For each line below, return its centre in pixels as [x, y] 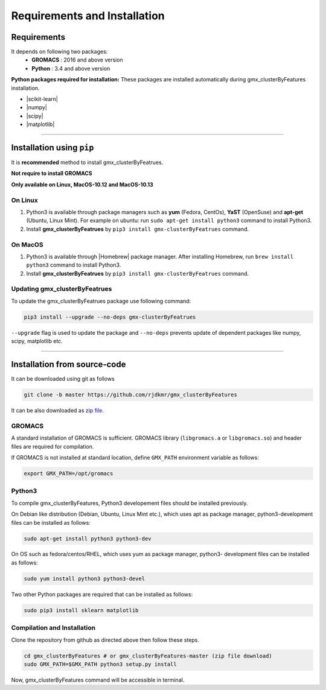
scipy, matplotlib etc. [37, 341]
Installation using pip [53, 147]
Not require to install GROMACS [52, 173]
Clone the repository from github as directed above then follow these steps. [105, 640]
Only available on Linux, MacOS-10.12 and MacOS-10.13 [82, 185]
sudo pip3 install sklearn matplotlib [81, 610]
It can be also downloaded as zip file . [57, 411]
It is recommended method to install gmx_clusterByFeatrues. [87, 162]
